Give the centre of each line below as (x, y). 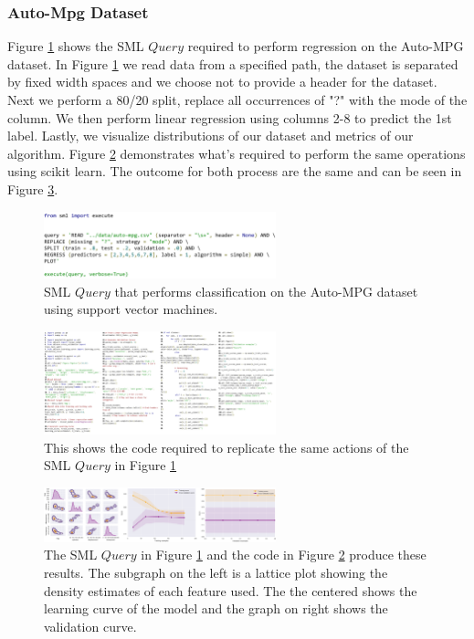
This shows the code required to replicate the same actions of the (226, 447)
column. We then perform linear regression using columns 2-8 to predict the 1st (230, 117)
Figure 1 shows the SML (76, 46)
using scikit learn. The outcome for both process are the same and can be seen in (235, 171)
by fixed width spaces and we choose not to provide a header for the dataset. (222, 82)
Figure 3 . (33, 189)
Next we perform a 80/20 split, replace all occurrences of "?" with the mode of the (237, 100)
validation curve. (90, 626)
